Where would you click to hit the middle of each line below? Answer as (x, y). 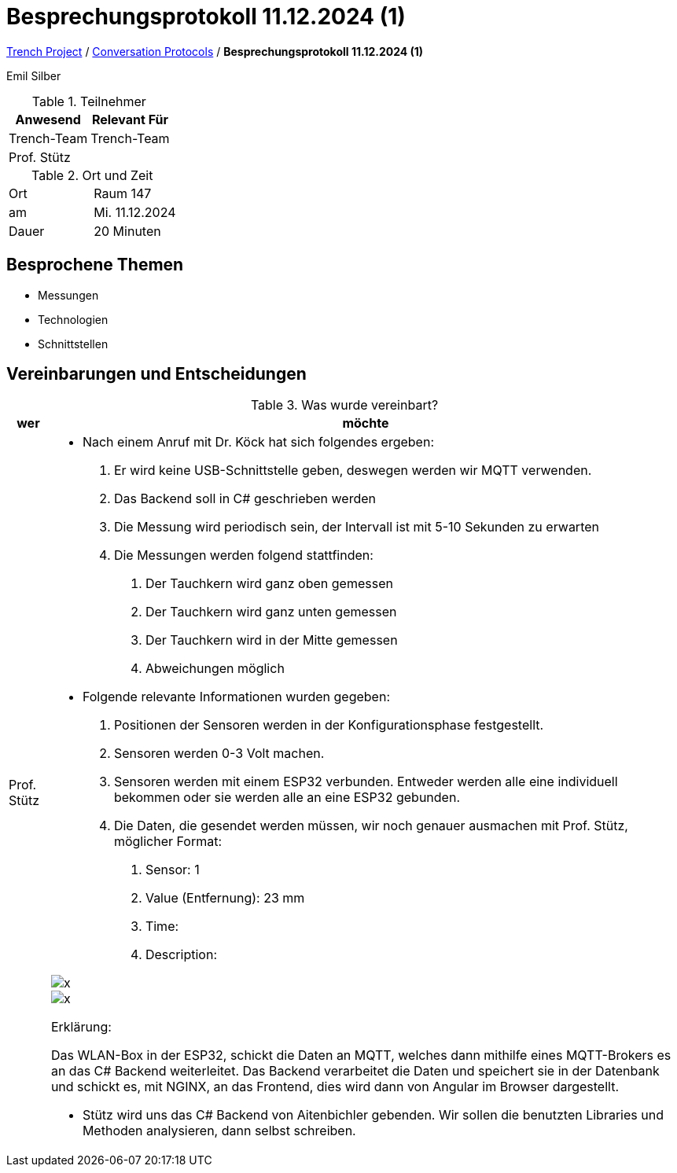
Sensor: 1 (172, 870)
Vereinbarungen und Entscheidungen (156, 374)
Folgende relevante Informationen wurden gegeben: (236, 697)
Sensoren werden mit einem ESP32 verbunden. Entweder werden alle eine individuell (366, 782)
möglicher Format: (168, 842)
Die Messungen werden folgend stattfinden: (243, 555)
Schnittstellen (73, 344)
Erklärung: (81, 1027)
